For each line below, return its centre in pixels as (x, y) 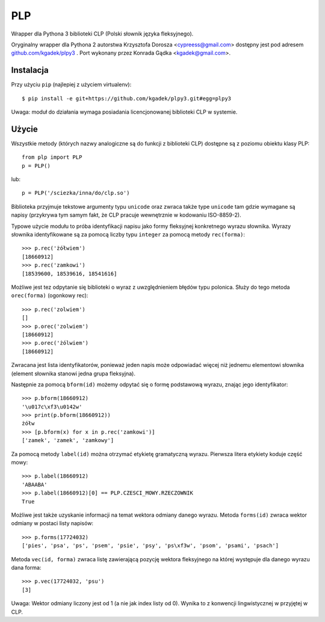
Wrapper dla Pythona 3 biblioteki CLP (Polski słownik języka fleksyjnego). (102, 34)
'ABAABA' (35, 485)
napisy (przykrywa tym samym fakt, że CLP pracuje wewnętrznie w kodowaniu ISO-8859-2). (126, 215)
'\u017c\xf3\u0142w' (52, 407)
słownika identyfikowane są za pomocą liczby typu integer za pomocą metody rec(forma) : (128, 235)
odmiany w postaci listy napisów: (52, 523)
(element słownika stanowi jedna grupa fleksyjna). (73, 374)
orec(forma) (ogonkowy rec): (50, 295)
